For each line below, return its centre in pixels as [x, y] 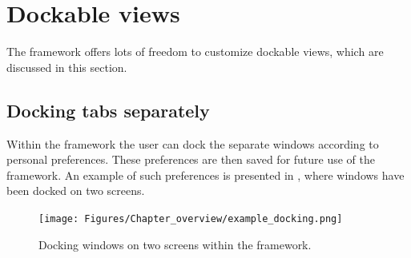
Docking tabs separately [108, 110]
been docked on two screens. [76, 191]
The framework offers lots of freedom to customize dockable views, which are [195, 52]
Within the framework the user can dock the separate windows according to [193, 143]
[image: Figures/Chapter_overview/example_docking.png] [191, 218]
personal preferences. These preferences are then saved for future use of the [191, 159]
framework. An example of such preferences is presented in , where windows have [205, 175]
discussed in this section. [67, 67]
